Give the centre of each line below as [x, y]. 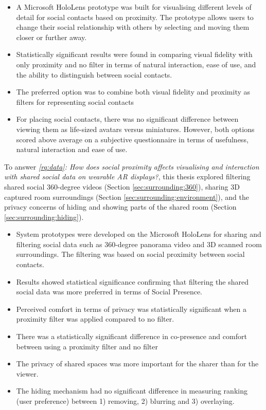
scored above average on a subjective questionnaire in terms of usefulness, [132, 139]
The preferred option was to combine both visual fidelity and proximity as [133, 92]
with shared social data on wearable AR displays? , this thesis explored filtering [127, 176]
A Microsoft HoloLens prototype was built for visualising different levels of [134, 7]
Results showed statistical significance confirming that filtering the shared [132, 281]
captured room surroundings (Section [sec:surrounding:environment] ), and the [127, 197]
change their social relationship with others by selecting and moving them [133, 27]
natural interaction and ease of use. [72, 149]
